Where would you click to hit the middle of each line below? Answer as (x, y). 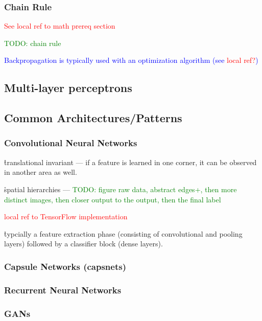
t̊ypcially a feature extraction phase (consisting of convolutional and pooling (123, 233)
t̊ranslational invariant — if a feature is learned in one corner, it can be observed (130, 162)
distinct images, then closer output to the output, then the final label (113, 199)
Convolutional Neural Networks (71, 143)
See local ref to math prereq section (60, 26)
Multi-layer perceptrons (68, 88)
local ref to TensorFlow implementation (66, 216)
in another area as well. (41, 172)
